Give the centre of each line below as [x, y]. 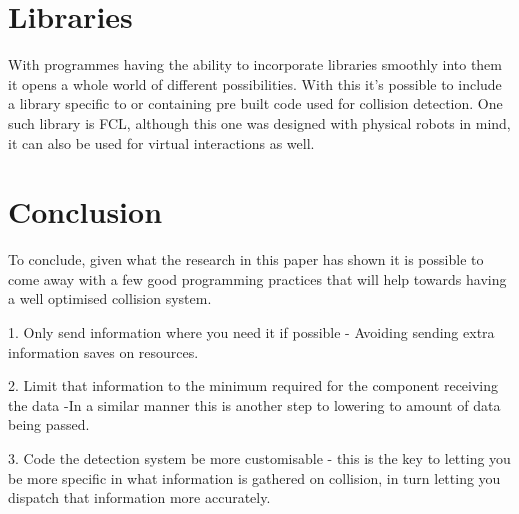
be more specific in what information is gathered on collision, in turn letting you [254, 477]
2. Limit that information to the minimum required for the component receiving [253, 385]
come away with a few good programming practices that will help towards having [257, 278]
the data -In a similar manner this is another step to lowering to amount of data [254, 404]
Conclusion [85, 211]
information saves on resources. [103, 351]
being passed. [49, 424]
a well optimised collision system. [110, 298]
